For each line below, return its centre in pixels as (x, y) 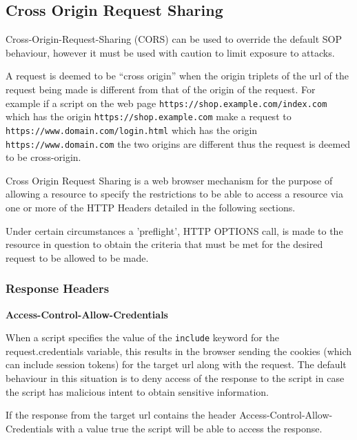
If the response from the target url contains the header (121, 415)
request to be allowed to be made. (77, 257)
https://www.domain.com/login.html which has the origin (132, 130)
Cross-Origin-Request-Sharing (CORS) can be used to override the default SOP (174, 39)
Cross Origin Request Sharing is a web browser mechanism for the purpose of (169, 180)
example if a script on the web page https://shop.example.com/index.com (166, 103)
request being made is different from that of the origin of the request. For (161, 89)
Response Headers (58, 288)
